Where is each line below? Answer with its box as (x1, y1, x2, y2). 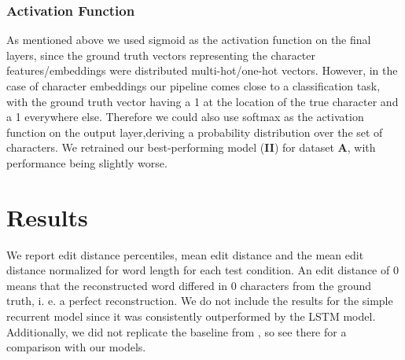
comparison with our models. (6, 339, 146, 355)
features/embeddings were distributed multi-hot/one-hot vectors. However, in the (6, 62, 398, 79)
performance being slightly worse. (6, 154, 168, 171)
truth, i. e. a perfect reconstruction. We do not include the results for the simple (6, 292, 393, 309)
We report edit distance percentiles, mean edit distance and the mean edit (6, 246, 364, 263)
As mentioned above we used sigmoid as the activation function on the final (6, 31, 371, 48)
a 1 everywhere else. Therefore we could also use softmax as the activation (6, 108, 364, 125)
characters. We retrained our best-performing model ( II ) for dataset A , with (6, 139, 376, 156)
